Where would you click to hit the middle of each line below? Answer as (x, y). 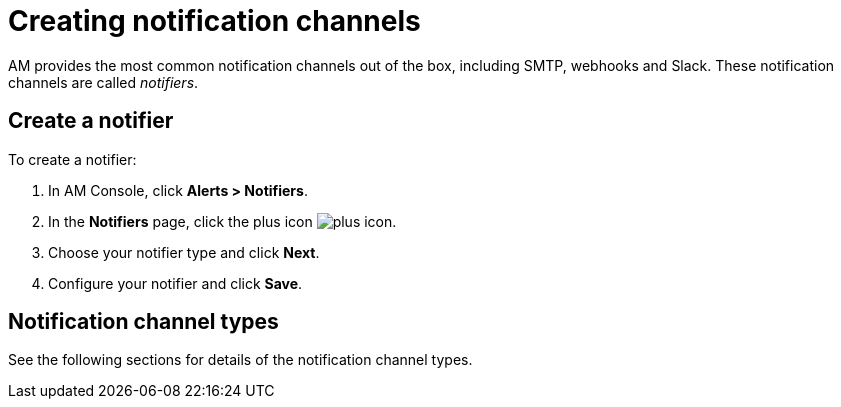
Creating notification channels (214, 21)
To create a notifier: (72, 159)
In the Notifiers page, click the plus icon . (222, 221)
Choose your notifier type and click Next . (184, 252)
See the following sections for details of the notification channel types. (240, 360)
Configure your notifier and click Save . (175, 283)
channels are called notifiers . (103, 82)
